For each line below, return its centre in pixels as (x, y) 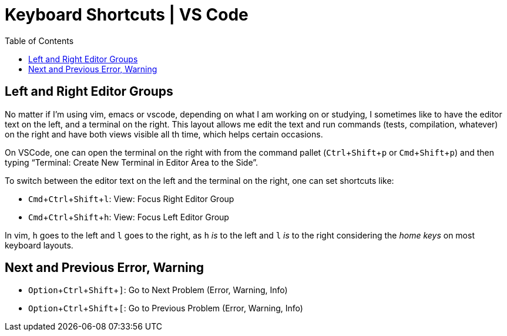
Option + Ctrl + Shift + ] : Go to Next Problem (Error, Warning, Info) (158, 290)
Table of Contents (39, 41)
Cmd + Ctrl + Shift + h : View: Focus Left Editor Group (129, 217)
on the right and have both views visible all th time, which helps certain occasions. (164, 134)
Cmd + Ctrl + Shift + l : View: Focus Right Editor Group (131, 199)
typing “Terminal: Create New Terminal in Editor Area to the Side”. (132, 162)
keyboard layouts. (39, 245)
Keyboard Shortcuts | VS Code (127, 15)
